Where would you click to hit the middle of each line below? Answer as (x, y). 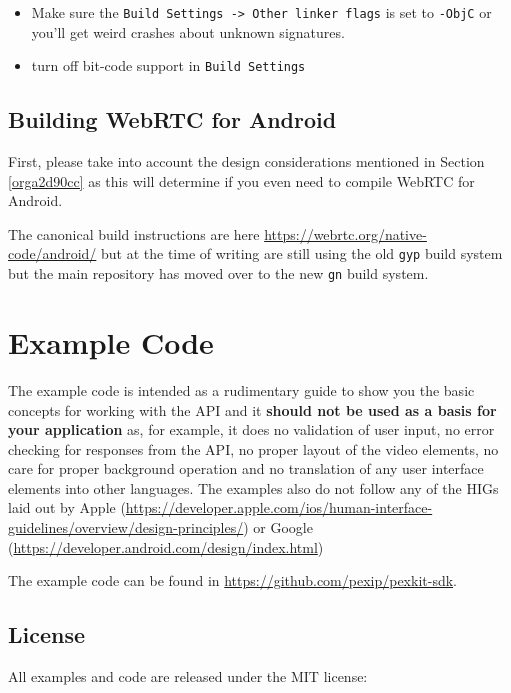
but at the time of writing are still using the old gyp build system (302, 253)
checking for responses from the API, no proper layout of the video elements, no (253, 448)
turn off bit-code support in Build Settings (168, 65)
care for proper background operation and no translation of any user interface (246, 468)
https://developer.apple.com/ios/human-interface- (279, 507)
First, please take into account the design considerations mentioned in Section (246, 161)
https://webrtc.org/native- (345, 233)
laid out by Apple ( (67, 507)
